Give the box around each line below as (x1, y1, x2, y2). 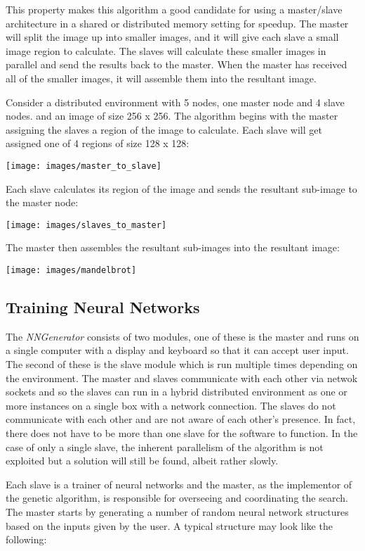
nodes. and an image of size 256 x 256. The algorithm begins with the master (6, 108, 338, 123)
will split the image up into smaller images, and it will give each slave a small (6, 30, 339, 44)
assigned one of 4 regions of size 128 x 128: (6, 136, 190, 151)
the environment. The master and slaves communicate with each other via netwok (6, 370, 358, 385)
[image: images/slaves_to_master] (6, 220, 167, 230)
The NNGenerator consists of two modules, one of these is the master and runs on (6, 329, 359, 343)
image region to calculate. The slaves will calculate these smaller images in (6, 43, 326, 58)
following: (6, 532, 47, 547)
